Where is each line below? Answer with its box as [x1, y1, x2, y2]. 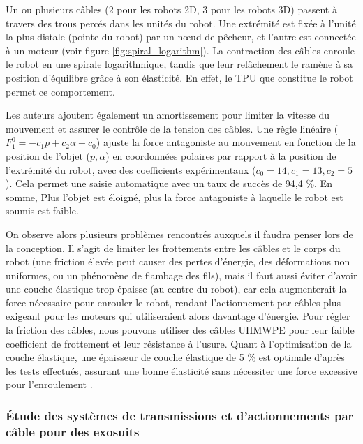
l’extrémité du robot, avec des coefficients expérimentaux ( [6, 162, 256, 177]
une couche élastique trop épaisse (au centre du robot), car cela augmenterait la [6, 281, 347, 296]
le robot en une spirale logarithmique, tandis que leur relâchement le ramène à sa [6, 57, 353, 71]
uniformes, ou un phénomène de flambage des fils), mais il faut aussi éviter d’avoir [6, 267, 357, 282]
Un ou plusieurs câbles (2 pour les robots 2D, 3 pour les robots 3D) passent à [6, 2, 337, 16]
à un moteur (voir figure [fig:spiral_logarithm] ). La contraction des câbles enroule [6, 43, 355, 57]
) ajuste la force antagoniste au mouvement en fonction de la [96, 135, 356, 149]
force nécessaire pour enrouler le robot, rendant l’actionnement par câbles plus [6, 295, 341, 309]
